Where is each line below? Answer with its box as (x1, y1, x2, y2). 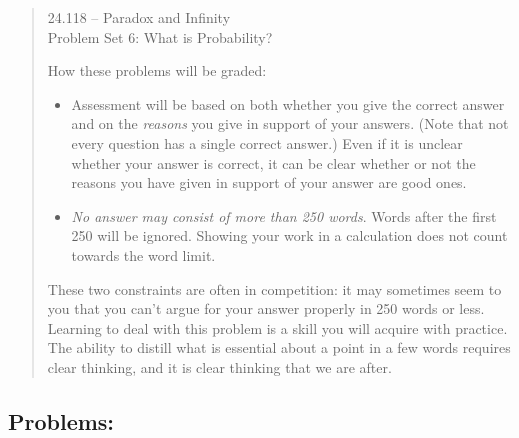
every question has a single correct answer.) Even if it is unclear (71, 132, 463, 153)
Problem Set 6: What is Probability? (47, 26, 273, 47)
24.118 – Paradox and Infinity (47, 7, 231, 27)
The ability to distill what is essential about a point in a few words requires (47, 337, 511, 358)
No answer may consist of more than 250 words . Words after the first (71, 205, 497, 226)
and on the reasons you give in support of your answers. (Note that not (71, 113, 509, 134)
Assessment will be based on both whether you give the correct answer (71, 93, 505, 114)
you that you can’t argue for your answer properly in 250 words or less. (47, 298, 485, 319)
